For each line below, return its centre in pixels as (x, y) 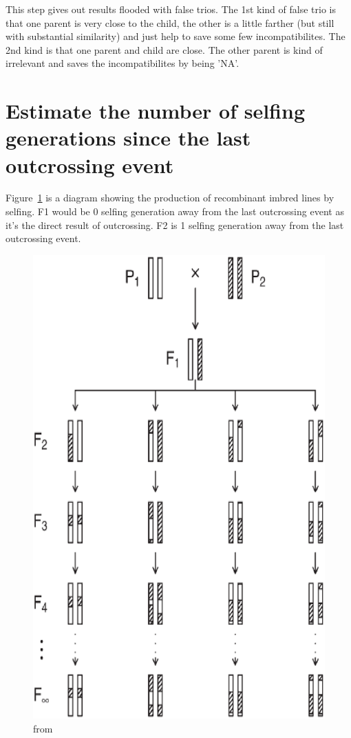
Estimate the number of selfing (155, 111)
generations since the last (128, 138)
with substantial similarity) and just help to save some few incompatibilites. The (175, 36)
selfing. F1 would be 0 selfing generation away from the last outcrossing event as (175, 211)
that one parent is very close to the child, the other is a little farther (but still (170, 22)
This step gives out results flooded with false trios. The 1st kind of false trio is (171, 9)
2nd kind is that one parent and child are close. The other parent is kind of (164, 49)
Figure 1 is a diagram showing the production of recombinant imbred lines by (170, 198)
